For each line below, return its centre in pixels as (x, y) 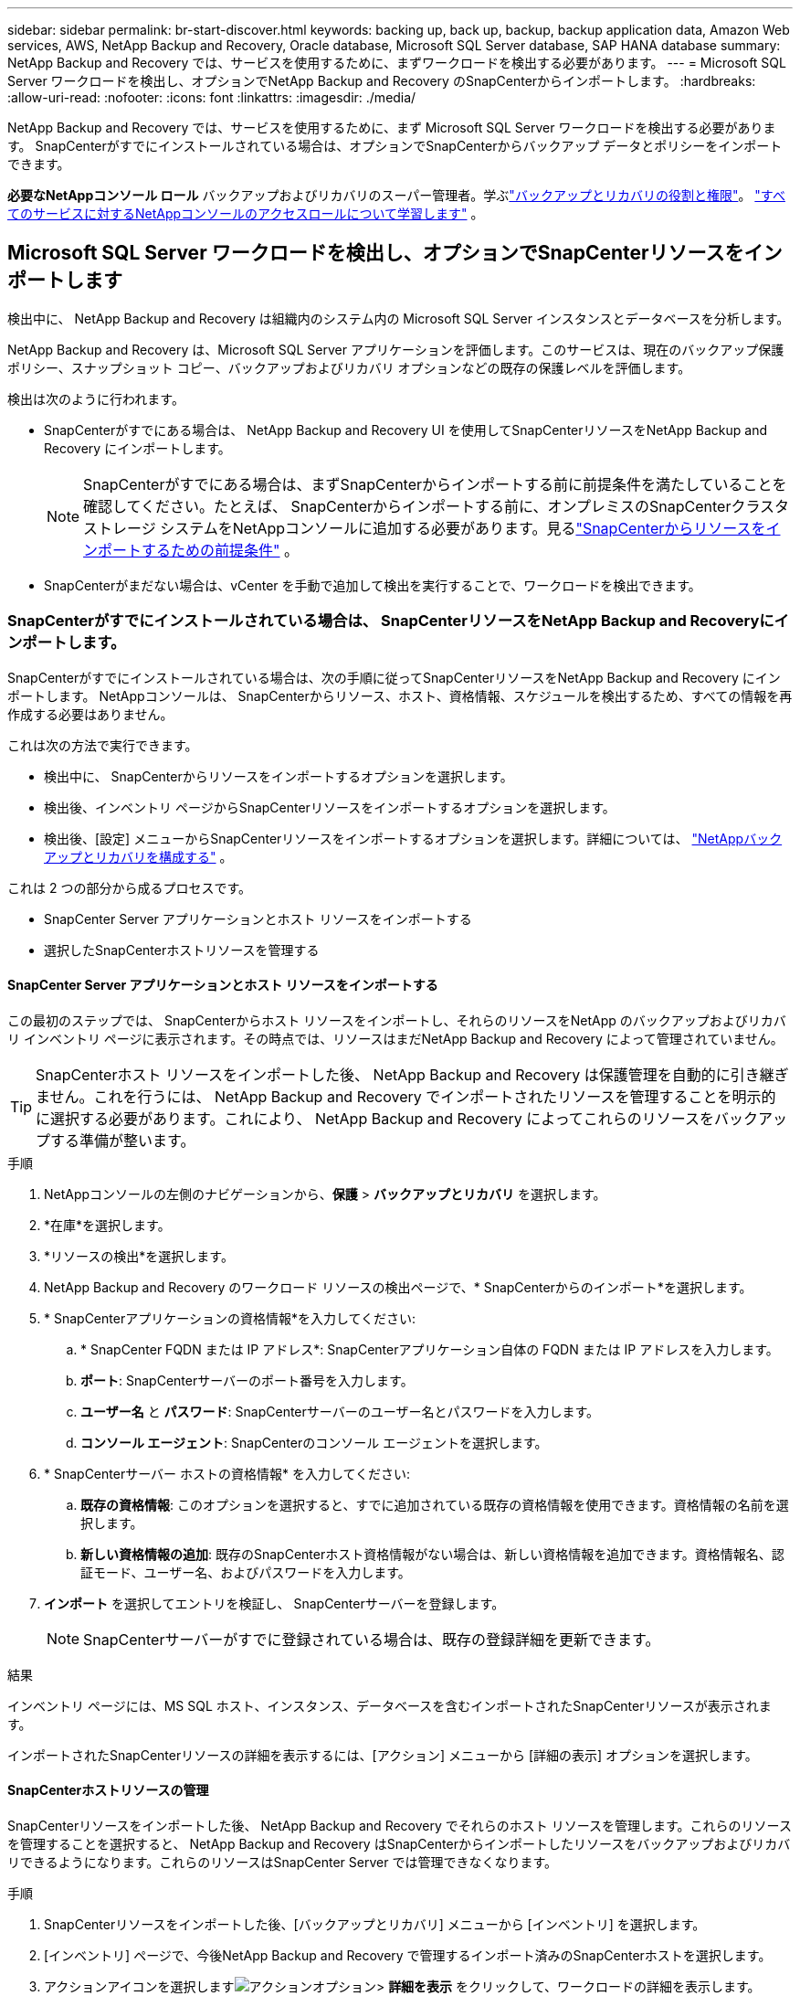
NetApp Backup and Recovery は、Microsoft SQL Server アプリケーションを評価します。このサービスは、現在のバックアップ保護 (396, 349)
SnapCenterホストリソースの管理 (108, 1790)
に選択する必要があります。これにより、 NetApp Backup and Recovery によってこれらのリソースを (375, 1118)
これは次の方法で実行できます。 (103, 745)
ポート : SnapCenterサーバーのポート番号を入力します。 (247, 1380)
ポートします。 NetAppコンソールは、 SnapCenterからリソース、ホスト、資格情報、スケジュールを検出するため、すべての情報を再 (400, 695)
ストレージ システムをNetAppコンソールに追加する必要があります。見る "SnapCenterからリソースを (425, 528)
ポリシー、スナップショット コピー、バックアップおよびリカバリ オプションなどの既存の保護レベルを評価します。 (349, 367)
